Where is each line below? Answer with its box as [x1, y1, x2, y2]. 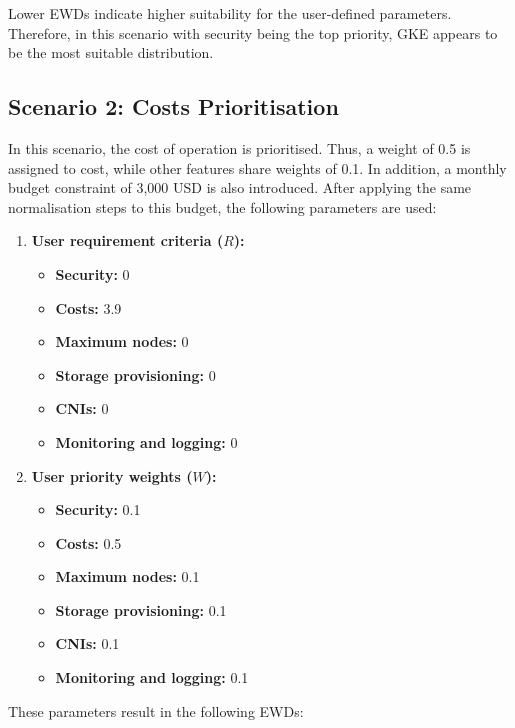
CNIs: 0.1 [55, 633, 120, 654]
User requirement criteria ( [31, 230, 224, 251]
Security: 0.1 [55, 499, 141, 520]
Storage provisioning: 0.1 [55, 599, 227, 620]
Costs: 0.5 [55, 532, 122, 553]
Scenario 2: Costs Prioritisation [8, 91, 339, 122]
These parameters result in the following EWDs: [8, 700, 304, 721]
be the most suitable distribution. [8, 42, 214, 63]
